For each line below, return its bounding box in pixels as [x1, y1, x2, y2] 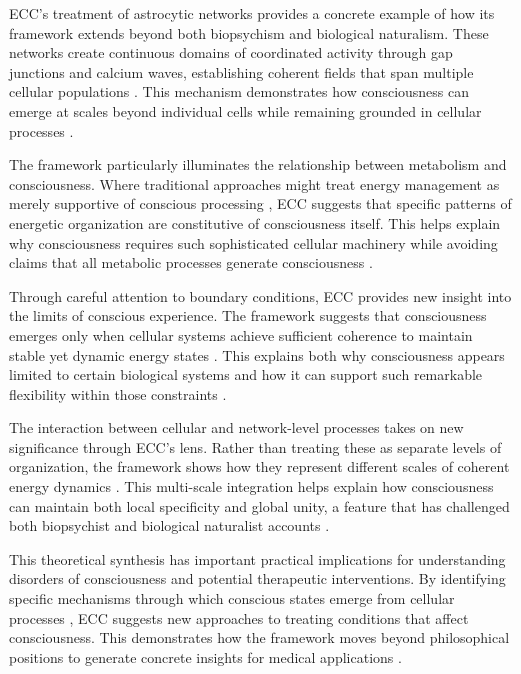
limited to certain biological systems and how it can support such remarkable [9, 364, 483, 385]
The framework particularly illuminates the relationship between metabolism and [9, 154, 507, 175]
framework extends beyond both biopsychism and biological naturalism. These [9, 22, 489, 43]
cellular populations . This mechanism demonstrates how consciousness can [9, 81, 470, 102]
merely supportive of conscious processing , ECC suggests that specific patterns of [9, 193, 512, 214]
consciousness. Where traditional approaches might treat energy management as [9, 173, 500, 194]
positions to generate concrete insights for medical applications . [9, 646, 402, 667]
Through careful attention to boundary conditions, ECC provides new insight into [9, 285, 512, 306]
